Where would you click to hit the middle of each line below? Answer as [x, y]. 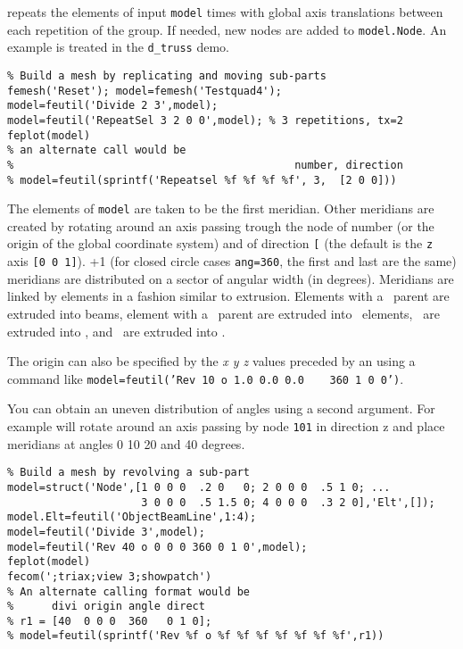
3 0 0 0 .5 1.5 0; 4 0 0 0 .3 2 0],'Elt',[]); [288, 502]
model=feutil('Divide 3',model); [106, 532]
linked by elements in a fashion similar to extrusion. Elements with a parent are [228, 296]
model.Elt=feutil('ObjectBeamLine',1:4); [132, 517]
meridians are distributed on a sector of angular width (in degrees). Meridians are [231, 278]
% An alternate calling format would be [129, 591]
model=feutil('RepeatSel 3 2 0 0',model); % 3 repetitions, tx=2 [205, 120]
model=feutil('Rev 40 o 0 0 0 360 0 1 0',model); [157, 547]
